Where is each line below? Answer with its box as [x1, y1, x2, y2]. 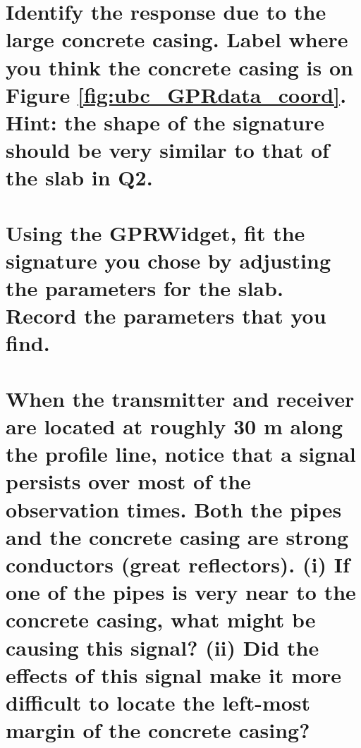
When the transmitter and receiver [6, 384, 355, 412]
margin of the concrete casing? [6, 716, 310, 744]
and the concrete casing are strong [6, 522, 348, 551]
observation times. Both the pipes [6, 494, 342, 523]
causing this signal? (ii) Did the [6, 632, 319, 661]
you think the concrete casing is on [6, 52, 353, 81]
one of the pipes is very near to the [6, 577, 356, 606]
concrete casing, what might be [6, 605, 316, 634]
